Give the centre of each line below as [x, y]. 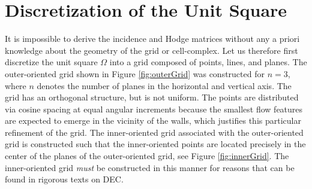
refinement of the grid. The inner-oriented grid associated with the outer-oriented [154, 132]
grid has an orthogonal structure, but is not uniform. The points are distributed [152, 97]
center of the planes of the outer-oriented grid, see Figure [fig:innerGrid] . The [147, 156]
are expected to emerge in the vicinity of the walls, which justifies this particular [153, 121]
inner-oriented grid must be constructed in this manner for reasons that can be [150, 167]
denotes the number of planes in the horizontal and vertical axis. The [164, 85]
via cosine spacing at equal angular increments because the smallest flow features [154, 109]
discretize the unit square [51, 62]
